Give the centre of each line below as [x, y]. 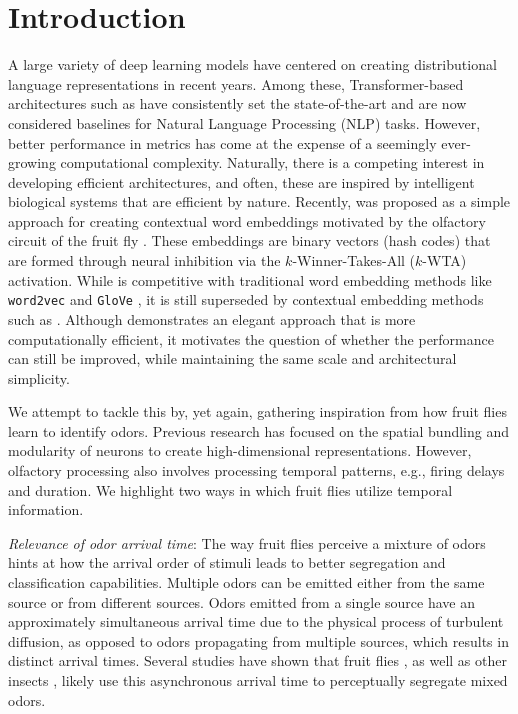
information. [46, 509]
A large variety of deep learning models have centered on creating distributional [252, 64]
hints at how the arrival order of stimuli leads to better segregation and [227, 562]
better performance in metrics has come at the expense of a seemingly [222, 142]
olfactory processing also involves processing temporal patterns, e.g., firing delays [256, 470]
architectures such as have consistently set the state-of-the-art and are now [237, 103]
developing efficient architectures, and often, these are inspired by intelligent [241, 181]
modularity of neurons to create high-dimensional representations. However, [240, 450]
